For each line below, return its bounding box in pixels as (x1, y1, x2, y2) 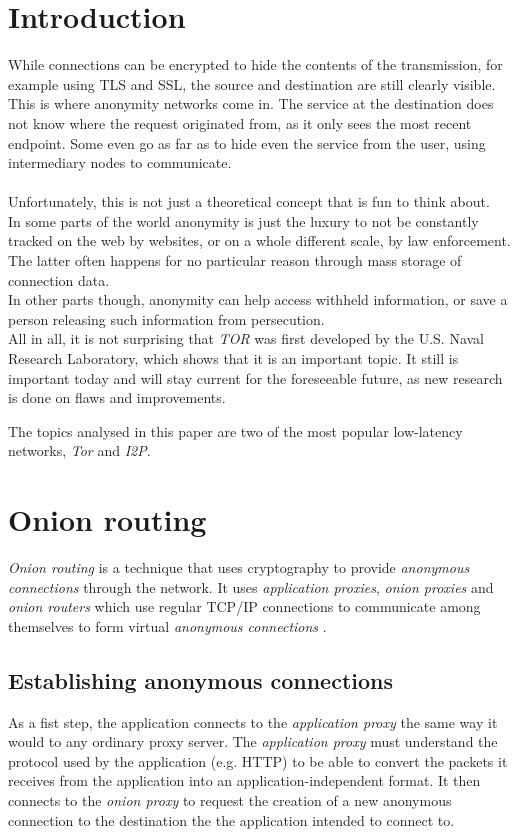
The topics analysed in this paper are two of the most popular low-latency (8, 420, 463, 441)
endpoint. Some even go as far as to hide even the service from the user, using (8, 132, 486, 153)
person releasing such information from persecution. (8, 308, 325, 329)
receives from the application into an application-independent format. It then (8, 770, 481, 791)
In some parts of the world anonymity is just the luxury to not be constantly (8, 210, 479, 231)
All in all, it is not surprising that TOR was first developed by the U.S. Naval (8, 328, 484, 349)
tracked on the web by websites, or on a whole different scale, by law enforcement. (8, 230, 511, 251)
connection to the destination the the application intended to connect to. (8, 809, 455, 830)
